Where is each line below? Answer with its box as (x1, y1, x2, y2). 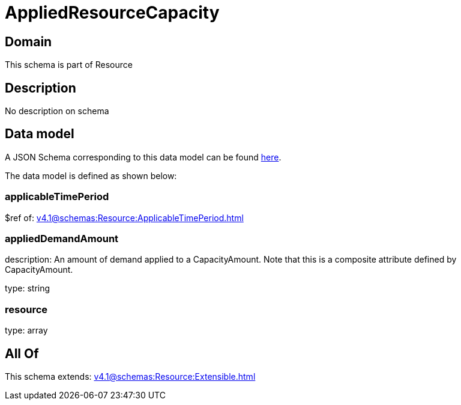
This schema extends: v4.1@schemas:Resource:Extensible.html (5, 371, 256, 382)
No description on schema (5, 106, 109, 117)
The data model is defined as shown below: (5, 170, 177, 181)
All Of (5, 346, 39, 361)
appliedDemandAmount (5, 232, 119, 245)
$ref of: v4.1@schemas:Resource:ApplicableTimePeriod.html (5, 212, 244, 223)
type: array (5, 325, 48, 336)
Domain (5, 34, 52, 49)
